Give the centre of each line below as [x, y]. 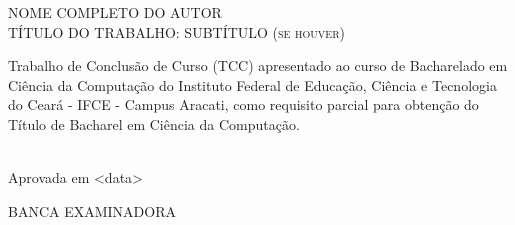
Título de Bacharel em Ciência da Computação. [154, 123]
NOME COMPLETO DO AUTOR [115, 12]
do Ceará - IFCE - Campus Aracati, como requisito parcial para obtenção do [243, 104]
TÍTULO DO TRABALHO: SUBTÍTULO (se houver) [176, 31]
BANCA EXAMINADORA [92, 210]
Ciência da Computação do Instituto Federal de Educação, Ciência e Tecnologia [252, 84]
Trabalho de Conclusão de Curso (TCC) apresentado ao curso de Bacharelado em [258, 65]
